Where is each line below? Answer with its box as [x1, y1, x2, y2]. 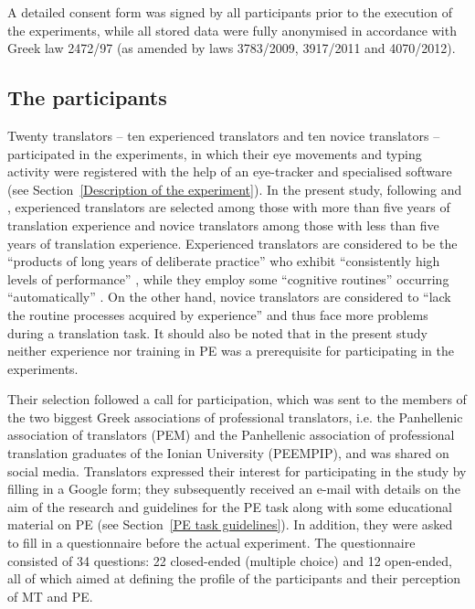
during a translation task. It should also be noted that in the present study [7, 323, 427, 342]
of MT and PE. [7, 586, 93, 605]
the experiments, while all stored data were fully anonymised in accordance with [7, 20, 457, 39]
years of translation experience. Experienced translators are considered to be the [7, 233, 458, 252]
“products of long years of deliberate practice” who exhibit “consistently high [7, 251, 440, 271]
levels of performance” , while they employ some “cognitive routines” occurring [7, 269, 449, 288]
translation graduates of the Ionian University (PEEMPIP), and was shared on [7, 443, 449, 463]
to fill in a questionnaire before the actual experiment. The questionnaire [7, 533, 416, 552]
